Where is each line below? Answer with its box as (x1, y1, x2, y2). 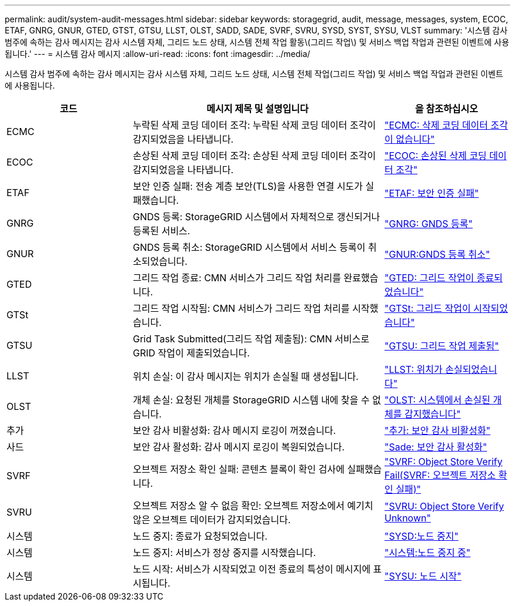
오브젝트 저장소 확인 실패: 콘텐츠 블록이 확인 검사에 (133, 463, 345, 475)
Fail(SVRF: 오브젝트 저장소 (384, 469, 496, 481)
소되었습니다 (133, 255, 185, 267)
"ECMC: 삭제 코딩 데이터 (384, 119, 489, 131)
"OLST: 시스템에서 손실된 (384, 394, 490, 406)
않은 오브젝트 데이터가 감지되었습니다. (133, 514, 291, 526)
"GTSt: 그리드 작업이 (384, 302, 471, 314)
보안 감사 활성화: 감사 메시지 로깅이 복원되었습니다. (133, 441, 345, 453)
